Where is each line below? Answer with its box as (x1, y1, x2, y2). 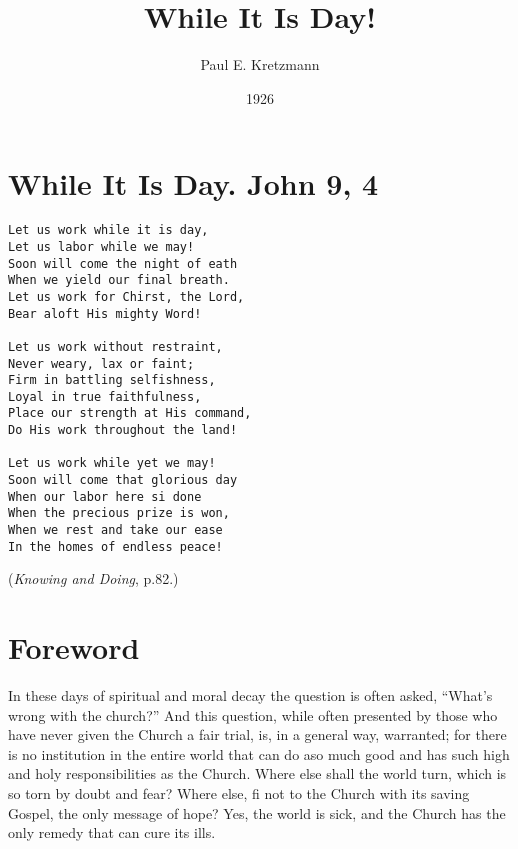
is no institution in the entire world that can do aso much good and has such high (8, 743, 510, 764)
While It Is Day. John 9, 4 (8, 163, 379, 204)
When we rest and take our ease (8, 523, 223, 538)
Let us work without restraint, (8, 339, 223, 354)
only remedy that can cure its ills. (8, 822, 216, 843)
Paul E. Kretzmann (200, 54, 320, 75)
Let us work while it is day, (8, 223, 209, 238)
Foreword (8, 627, 140, 668)
